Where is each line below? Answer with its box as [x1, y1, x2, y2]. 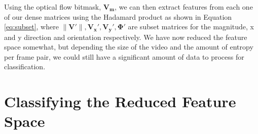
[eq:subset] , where [4, 21, 59, 32]
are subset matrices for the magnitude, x [128, 21, 254, 32]
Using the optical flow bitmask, [4, 2, 101, 12]
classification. [4, 61, 46, 72]
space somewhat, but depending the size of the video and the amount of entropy [4, 41, 253, 52]
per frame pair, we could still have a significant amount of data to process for [4, 51, 244, 62]
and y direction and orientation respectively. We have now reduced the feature [4, 31, 247, 42]
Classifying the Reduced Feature [4, 91, 236, 112]
